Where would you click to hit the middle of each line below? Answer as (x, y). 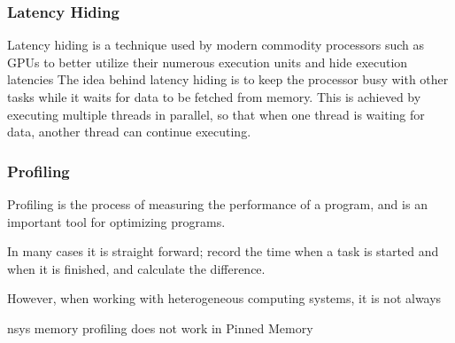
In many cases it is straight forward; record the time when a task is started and (223, 251)
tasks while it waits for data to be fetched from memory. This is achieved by (214, 97)
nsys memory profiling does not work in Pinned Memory (160, 327)
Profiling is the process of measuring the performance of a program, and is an (217, 204)
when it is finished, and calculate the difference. (136, 268)
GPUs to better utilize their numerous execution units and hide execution (208, 62)
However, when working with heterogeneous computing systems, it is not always (224, 298)
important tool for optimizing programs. (116, 221)
